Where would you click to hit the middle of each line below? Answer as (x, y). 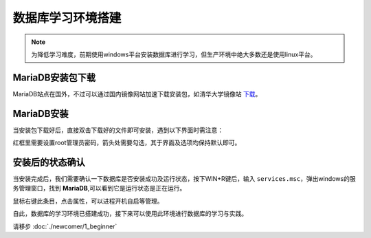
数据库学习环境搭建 (67, 18)
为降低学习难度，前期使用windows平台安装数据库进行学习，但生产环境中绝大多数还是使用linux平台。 (174, 54)
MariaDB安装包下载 (54, 77)
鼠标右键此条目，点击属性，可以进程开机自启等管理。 (88, 201)
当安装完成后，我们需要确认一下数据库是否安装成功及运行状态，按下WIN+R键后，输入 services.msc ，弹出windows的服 (184, 179)
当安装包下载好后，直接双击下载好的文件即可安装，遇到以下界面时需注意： (118, 130)
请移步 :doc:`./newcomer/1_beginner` (65, 226)
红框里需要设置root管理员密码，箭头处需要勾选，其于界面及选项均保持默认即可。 (127, 143)
